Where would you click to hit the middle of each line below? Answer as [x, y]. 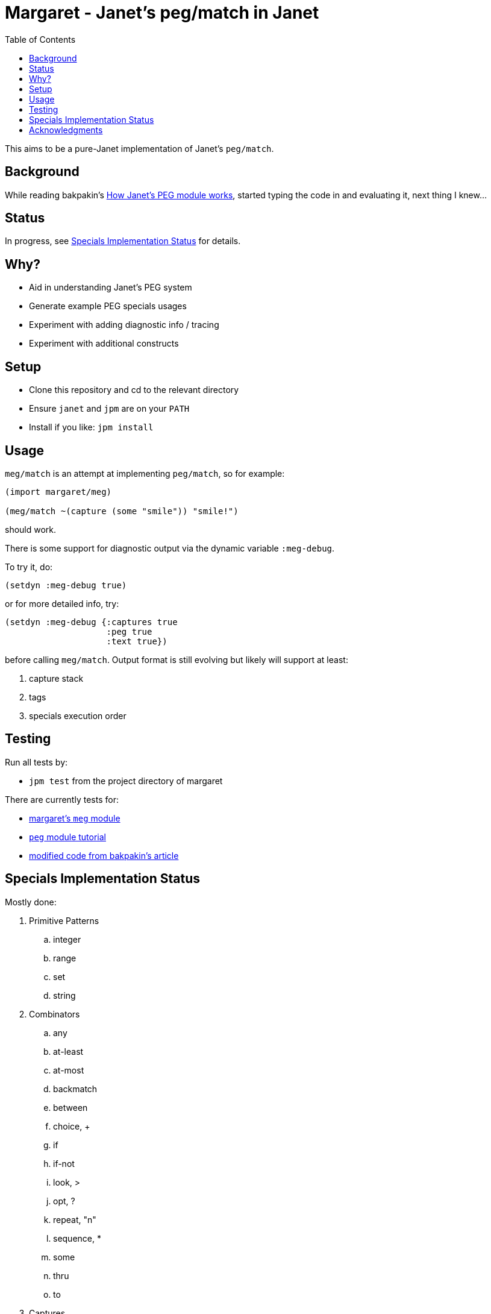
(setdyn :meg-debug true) [66, 585]
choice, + [72, 1126]
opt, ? [64, 1201]
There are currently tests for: [62, 799]
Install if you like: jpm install [91, 427]
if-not [64, 1163]
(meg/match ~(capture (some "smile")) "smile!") [122, 511]
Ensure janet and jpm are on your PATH [109, 409]
